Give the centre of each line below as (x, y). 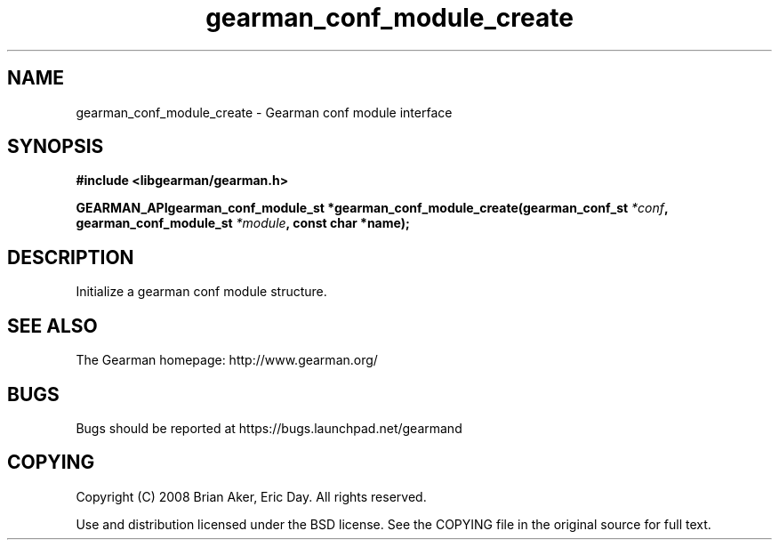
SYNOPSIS (56, 147)
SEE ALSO (52, 326)
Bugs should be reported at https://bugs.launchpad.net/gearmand (269, 428)
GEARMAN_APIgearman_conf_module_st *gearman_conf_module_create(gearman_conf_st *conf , (372, 208)
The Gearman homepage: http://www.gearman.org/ (227, 360)
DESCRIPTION (71, 257)
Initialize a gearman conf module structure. (201, 292)
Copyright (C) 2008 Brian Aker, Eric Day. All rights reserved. (251, 496)
